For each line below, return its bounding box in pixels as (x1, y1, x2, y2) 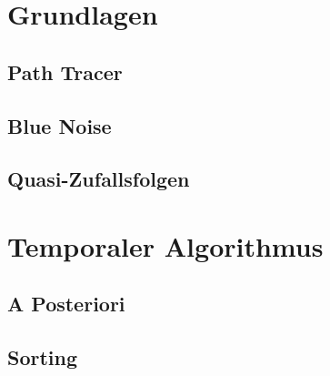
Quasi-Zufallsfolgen (7, 165, 190, 193)
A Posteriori (7, 290, 125, 318)
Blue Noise (7, 111, 112, 139)
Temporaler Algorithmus (7, 227, 324, 264)
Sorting (7, 343, 78, 371)
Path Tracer (7, 57, 123, 86)
